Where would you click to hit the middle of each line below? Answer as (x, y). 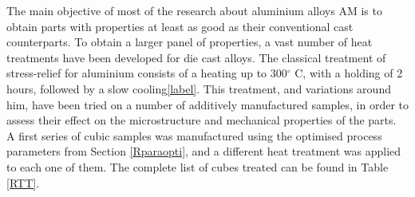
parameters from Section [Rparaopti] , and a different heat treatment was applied (204, 151)
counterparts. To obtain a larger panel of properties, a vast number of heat (190, 42)
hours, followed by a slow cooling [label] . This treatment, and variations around (199, 88)
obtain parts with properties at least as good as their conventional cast (180, 26)
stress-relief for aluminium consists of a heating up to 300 (147, 73)
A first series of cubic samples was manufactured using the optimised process (194, 135)
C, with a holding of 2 (349, 73)
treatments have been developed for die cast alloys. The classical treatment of (196, 57)
